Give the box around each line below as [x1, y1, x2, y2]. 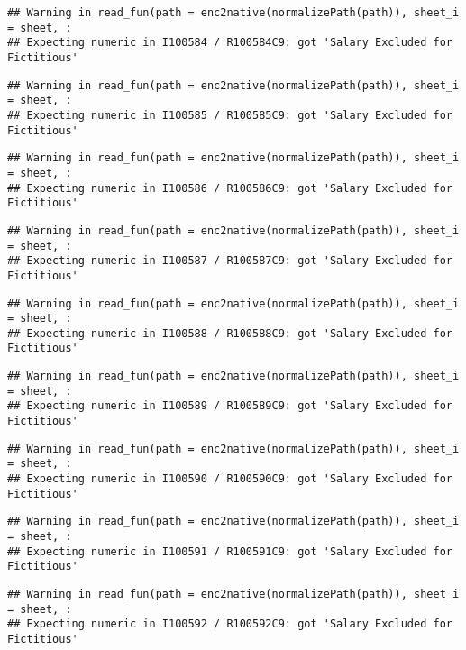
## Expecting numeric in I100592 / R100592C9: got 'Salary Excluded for [7, 618, 452, 631]
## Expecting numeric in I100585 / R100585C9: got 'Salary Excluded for [7, 108, 452, 122]
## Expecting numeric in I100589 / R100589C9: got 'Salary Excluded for [7, 399, 452, 413]
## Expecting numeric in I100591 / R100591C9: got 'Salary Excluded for [7, 545, 452, 558]
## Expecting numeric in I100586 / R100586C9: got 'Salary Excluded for [7, 181, 452, 195]
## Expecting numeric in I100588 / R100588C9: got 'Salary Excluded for [7, 326, 452, 340]
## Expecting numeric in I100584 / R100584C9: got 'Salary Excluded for [7, 36, 452, 50]
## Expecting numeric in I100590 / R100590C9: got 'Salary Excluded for [7, 472, 452, 486]
